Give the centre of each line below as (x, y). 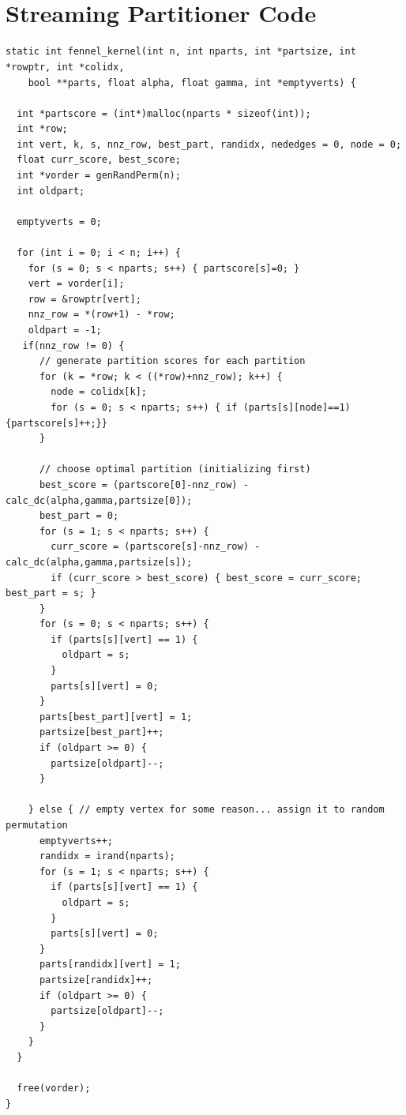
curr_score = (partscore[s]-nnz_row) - (156, 547)
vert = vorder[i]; (76, 284)
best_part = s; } (51, 593)
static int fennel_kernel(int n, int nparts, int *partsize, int (181, 52)
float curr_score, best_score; (99, 160)
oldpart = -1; (65, 330)
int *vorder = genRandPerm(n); (99, 176)
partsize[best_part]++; (101, 732)
